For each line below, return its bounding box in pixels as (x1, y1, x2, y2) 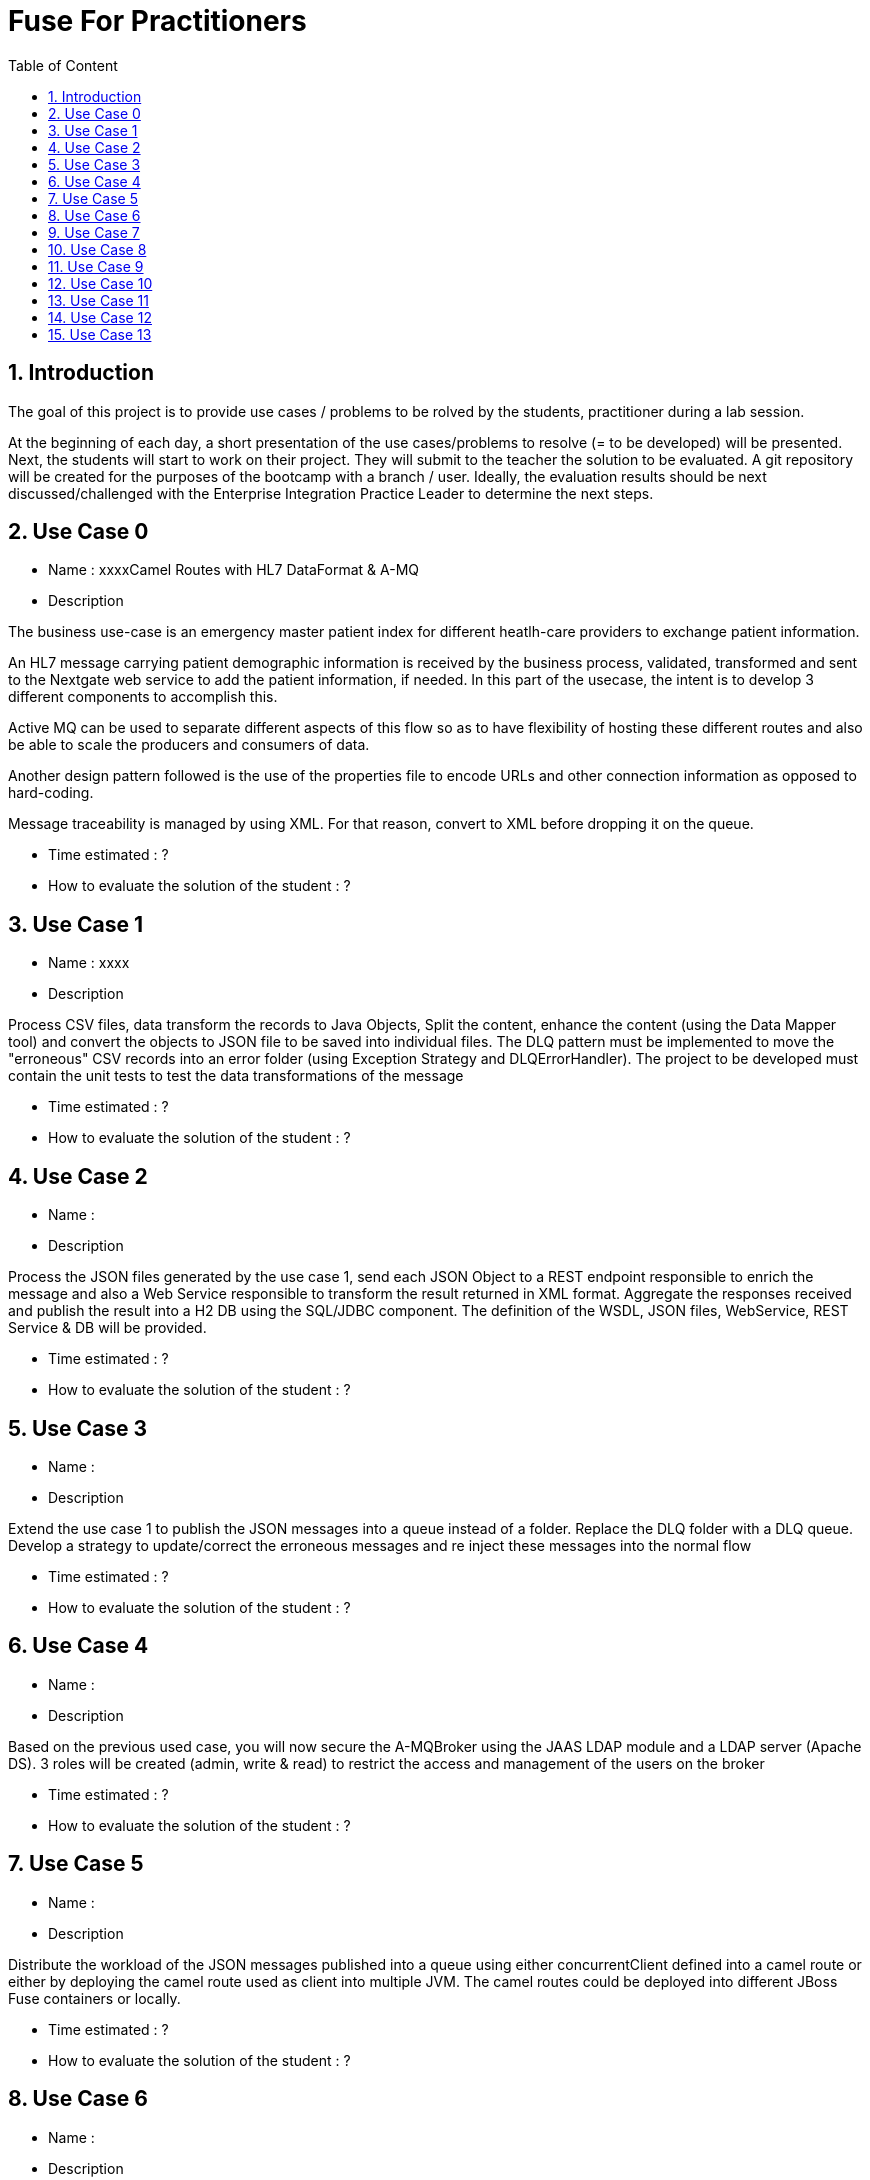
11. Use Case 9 (48, 257, 144, 275)
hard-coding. (8, 784, 94, 802)
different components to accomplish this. (8, 688, 278, 706)
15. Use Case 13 (48, 325, 152, 343)
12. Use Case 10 (48, 274, 153, 292)
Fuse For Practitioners (8, 4, 307, 38)
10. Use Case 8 (48, 240, 147, 258)
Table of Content (8, 56, 118, 74)
